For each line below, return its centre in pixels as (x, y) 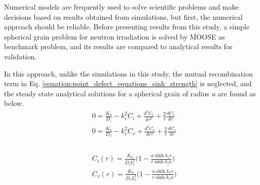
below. (14, 103)
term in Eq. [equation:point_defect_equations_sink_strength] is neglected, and (128, 83)
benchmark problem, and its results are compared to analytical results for (118, 46)
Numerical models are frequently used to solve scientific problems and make (121, 7)
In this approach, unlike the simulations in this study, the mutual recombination (128, 73)
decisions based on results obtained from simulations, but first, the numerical (123, 16)
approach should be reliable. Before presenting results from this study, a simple (127, 27)
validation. (20, 56)
